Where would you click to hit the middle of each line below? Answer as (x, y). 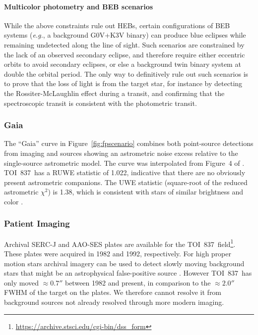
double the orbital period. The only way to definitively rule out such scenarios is (126, 73)
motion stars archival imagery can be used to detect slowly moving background (124, 263)
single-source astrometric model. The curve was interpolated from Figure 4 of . (124, 163)
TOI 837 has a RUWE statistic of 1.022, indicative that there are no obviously (125, 172)
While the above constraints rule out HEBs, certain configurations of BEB (117, 25)
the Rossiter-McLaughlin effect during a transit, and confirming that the (114, 93)
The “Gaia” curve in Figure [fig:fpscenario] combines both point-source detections (129, 143)
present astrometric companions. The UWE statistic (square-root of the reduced (126, 182)
